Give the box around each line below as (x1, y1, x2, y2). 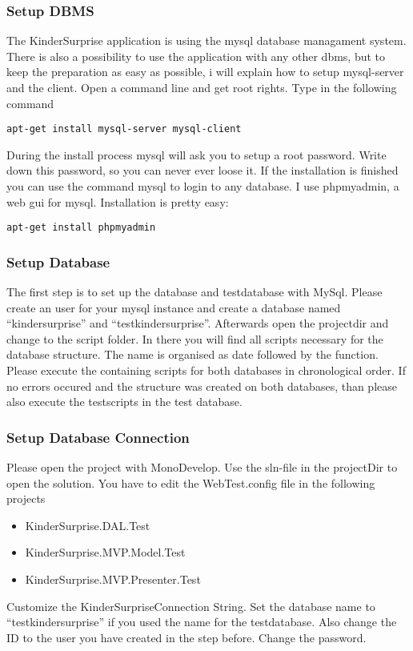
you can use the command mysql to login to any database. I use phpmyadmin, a (6, 178, 399, 195)
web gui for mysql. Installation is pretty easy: (6, 193, 229, 210)
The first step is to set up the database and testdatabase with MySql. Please (6, 283, 383, 300)
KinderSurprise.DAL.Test (25, 516, 150, 533)
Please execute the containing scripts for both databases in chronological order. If (6, 362, 406, 379)
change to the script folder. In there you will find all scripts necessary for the (6, 330, 383, 347)
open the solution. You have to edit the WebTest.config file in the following (6, 474, 375, 491)
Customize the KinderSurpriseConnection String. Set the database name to (6, 597, 375, 614)
